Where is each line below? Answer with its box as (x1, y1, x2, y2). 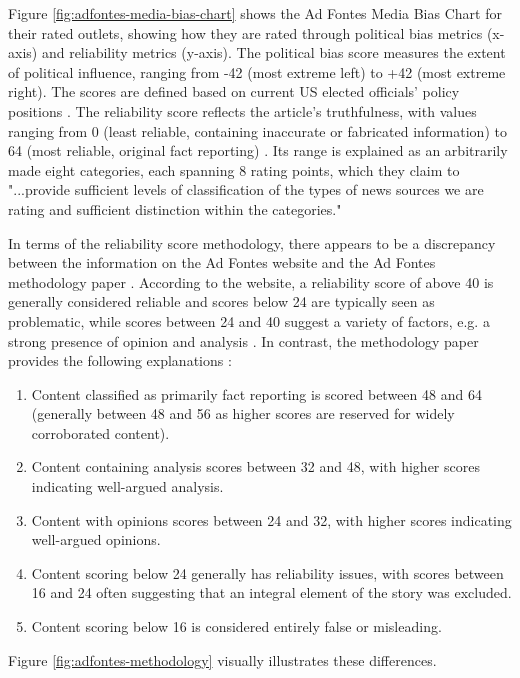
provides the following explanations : (8, 350, 232, 371)
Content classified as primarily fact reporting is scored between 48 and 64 (31, 383, 482, 404)
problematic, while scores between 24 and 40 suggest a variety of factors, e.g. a (8, 310, 490, 331)
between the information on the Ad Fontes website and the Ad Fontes (8, 252, 436, 273)
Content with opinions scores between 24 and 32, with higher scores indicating (31, 509, 512, 530)
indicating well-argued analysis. (31, 476, 224, 497)
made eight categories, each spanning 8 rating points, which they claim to (8, 159, 460, 180)
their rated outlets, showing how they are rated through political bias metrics (8, 22, 483, 43)
